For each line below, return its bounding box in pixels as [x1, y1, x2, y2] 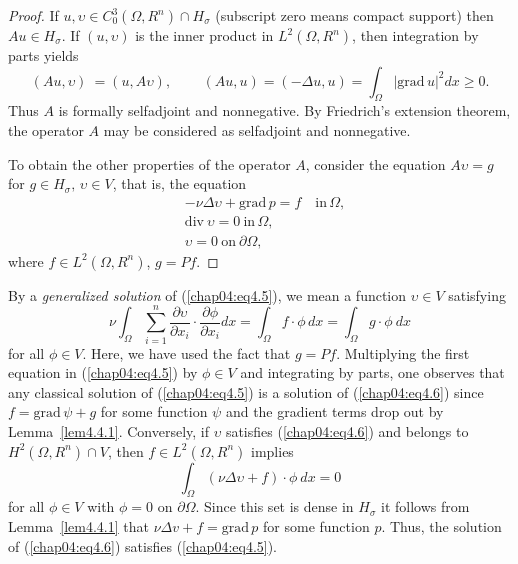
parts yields [8, 45, 79, 65]
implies [251, 440, 294, 461]
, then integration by [352, 25, 479, 45]
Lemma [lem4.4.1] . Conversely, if [8, 420, 209, 441]
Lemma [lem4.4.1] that [8, 515, 149, 536]
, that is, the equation [112, 173, 247, 194]
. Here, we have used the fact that [82, 342, 291, 363]
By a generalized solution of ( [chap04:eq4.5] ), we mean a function [8, 284, 407, 305]
